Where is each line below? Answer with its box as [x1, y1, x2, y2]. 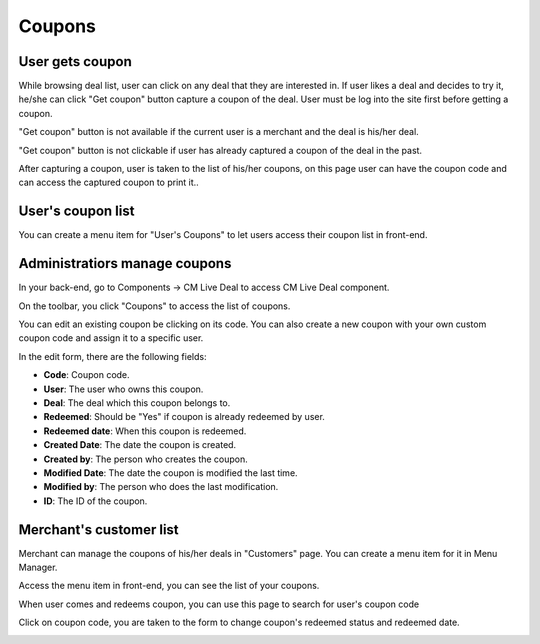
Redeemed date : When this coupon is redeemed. [43, 425, 247, 437]
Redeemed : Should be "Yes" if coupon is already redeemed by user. [43, 411, 325, 423]
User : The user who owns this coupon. [43, 383, 204, 395]
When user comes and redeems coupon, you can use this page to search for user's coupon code [18, 598, 420, 610]
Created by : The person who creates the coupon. [43, 453, 249, 465]
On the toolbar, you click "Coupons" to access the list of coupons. [18, 300, 291, 312]
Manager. [18, 561, 58, 573]
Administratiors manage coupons [18, 255, 232, 272]
